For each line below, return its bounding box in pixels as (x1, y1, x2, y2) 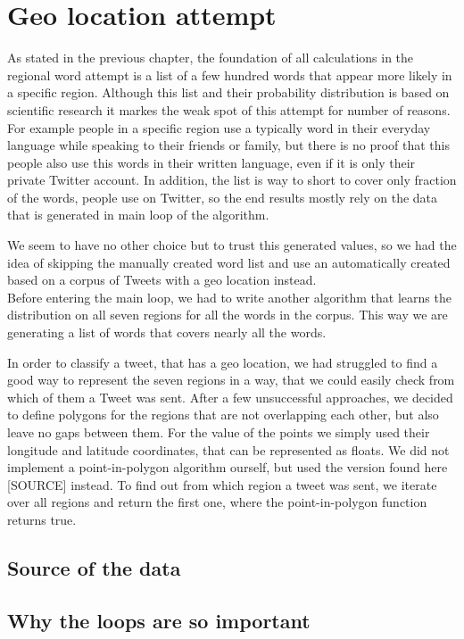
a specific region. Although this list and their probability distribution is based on (7, 83, 450, 102)
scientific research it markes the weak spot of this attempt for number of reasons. (7, 100, 451, 119)
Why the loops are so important (7, 606, 311, 634)
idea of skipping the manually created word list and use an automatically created (7, 253, 451, 271)
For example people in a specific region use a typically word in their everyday (7, 118, 431, 137)
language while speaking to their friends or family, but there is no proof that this (7, 136, 451, 154)
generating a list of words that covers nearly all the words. (7, 323, 327, 342)
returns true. (7, 510, 77, 528)
